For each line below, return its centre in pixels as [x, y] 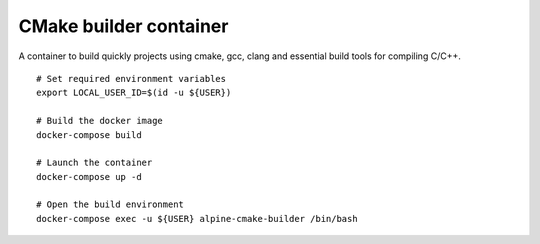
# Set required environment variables [131, 78]
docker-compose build [89, 134]
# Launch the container [94, 163]
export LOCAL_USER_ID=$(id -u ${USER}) [134, 93]
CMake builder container [123, 26]
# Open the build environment [110, 204]
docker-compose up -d [89, 176]
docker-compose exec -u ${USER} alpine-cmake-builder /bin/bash [197, 218]
